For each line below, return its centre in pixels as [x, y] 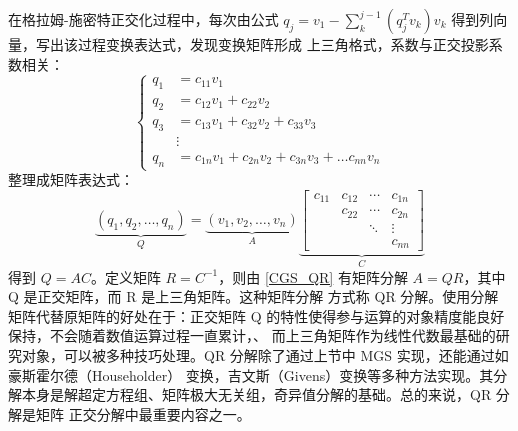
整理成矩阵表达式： [71, 179]
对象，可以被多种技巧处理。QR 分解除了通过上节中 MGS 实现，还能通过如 [265, 354]
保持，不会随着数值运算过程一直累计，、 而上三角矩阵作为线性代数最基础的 [252, 335]
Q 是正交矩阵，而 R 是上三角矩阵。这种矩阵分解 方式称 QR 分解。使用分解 [253, 296]
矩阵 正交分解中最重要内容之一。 [143, 413]
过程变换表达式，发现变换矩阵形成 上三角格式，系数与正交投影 [283, 44]
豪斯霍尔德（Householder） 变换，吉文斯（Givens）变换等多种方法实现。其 [251, 374]
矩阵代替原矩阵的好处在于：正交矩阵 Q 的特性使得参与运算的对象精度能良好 [256, 315]
